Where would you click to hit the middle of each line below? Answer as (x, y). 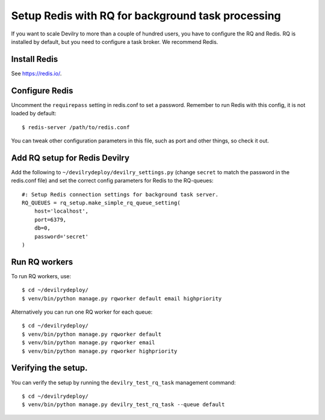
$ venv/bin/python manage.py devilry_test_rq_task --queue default (123, 405)
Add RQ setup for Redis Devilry (70, 158)
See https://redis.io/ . (36, 73)
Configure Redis (42, 90)
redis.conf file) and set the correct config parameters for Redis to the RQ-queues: (112, 181)
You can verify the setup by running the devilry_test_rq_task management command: (123, 382)
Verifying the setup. (49, 368)
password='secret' (61, 236)
